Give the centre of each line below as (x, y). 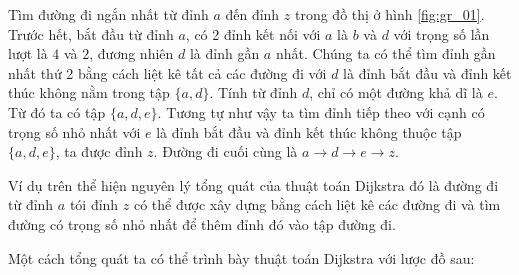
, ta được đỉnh (99, 151)
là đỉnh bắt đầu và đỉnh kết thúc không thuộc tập (309, 131)
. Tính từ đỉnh (253, 92)
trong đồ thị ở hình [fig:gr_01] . (389, 14)
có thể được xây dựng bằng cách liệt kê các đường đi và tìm (317, 204)
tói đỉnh (94, 204)
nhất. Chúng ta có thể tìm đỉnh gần (385, 53)
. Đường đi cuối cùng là (225, 151)
